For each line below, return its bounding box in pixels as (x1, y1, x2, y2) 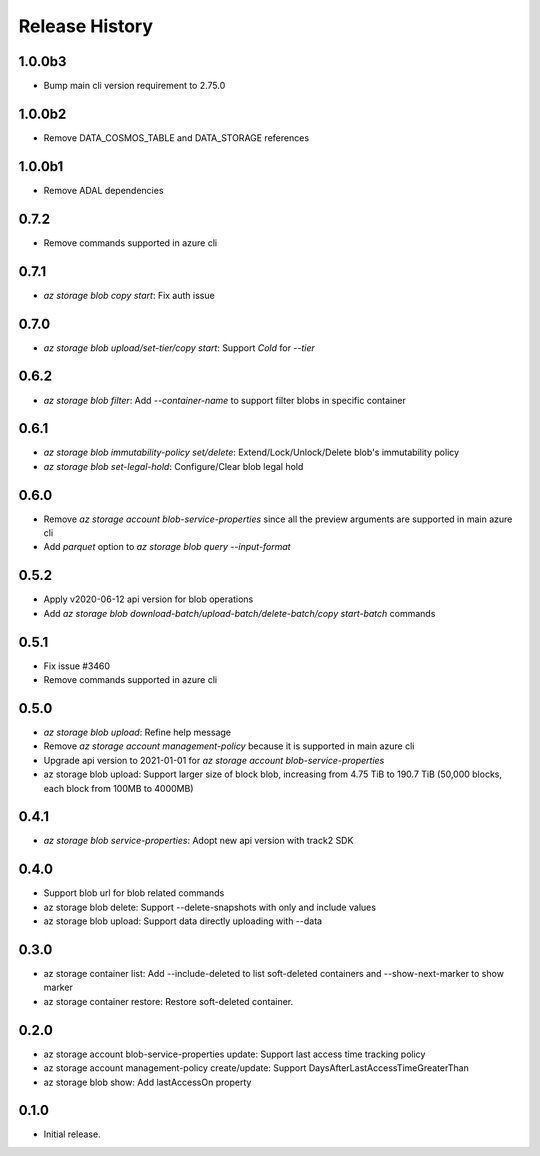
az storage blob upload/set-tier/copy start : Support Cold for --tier (43, 341, 315, 354)
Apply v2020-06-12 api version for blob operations (43, 593, 254, 605)
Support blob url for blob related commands (43, 887, 225, 899)
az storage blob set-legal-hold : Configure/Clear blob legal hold (43, 460, 304, 472)
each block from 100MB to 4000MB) (43, 782, 194, 794)
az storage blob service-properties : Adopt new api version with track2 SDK (43, 835, 354, 847)
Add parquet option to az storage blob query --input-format (43, 541, 291, 553)
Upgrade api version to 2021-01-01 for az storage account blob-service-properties (43, 754, 385, 766)
